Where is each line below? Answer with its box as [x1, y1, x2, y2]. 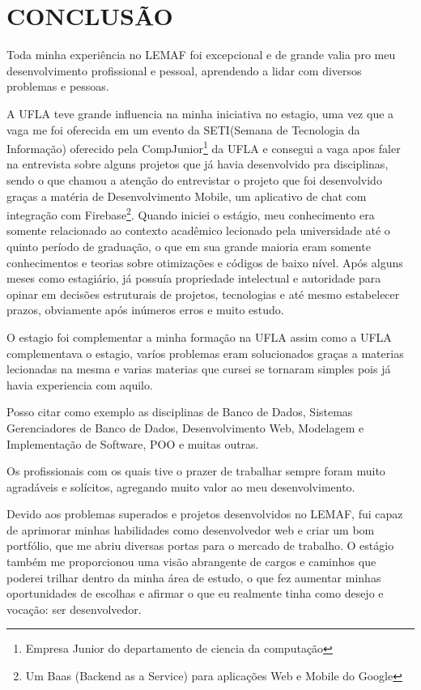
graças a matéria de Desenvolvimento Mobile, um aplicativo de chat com [6, 187, 367, 204]
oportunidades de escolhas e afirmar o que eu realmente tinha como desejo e [6, 585, 384, 602]
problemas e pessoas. [6, 78, 109, 95]
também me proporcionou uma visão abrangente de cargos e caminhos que [6, 553, 376, 570]
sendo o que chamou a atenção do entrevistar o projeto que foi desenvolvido [6, 171, 382, 188]
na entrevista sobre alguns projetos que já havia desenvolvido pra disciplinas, [6, 155, 389, 172]
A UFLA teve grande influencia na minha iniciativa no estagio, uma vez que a [6, 104, 394, 121]
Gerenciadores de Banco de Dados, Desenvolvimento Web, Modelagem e [6, 419, 364, 436]
